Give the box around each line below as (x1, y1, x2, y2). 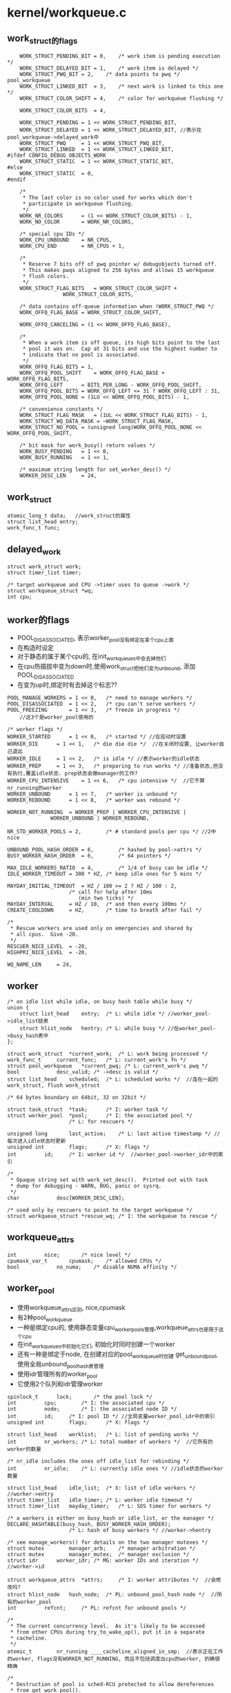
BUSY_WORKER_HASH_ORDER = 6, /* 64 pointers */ (7, 853, 171, 860)
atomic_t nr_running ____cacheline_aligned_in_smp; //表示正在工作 (7, 1648, 223, 1655)
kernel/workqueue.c (7, 5, 127, 21)
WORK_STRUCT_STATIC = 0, (19, 171, 94, 177)
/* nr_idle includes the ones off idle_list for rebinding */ (7, 1458, 190, 1464)
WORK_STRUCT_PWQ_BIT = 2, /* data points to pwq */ (19, 71, 181, 78)
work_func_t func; (7, 525, 60, 532)
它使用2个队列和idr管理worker (17, 1380, 103, 1388)
